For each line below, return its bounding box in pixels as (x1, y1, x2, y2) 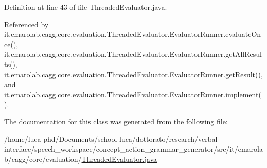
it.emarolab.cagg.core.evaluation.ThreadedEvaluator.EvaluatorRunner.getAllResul (4, 49, 262, 59)
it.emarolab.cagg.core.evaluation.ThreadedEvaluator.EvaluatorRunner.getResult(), (4, 69, 263, 79)
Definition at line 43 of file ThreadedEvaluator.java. (4, 2, 167, 12)
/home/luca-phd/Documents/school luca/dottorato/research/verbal (4, 133, 218, 144)
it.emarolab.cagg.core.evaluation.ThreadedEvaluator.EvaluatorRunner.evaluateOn (4, 29, 261, 39)
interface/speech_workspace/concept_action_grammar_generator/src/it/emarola (4, 143, 263, 154)
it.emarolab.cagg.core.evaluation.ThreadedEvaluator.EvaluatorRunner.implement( (4, 89, 261, 99)
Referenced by (4, 18, 49, 29)
